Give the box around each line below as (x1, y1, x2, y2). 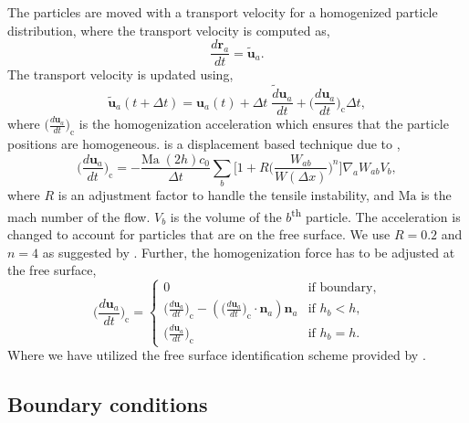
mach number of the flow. (7, 206, 151, 226)
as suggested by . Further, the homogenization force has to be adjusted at (42, 242, 455, 261)
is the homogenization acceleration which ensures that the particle (78, 114, 449, 133)
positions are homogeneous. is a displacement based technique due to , (7, 133, 401, 153)
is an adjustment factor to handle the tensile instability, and (57, 185, 395, 205)
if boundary (307, 281, 373, 295)
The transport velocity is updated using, (7, 65, 234, 84)
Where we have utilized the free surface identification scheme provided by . (7, 345, 426, 365)
